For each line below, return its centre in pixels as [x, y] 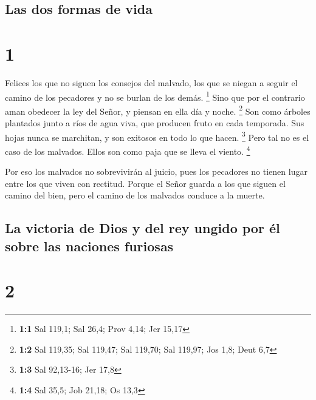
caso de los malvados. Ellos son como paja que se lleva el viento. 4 [128, 150]
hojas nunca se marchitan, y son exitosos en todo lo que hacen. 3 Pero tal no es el [157, 136]
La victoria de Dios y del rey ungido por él [143, 228]
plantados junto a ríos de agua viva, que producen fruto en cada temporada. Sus [155, 123]
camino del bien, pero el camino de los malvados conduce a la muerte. [135, 195]
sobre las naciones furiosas [89, 246]
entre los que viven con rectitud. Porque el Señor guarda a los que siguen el [145, 183]
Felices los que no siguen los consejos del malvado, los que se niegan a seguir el [151, 82]
